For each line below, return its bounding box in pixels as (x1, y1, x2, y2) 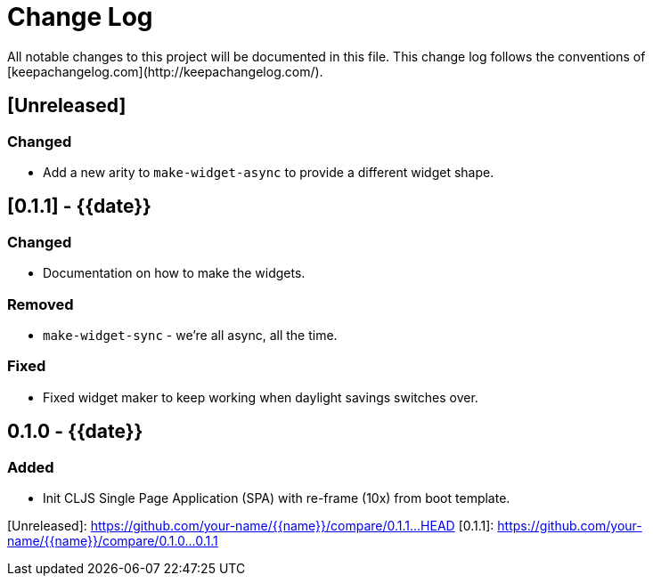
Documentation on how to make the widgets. (43, 265, 306, 281)
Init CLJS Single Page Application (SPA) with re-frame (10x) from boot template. (43, 490, 510, 506)
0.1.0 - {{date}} (7, 420, 143, 443)
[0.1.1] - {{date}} (7, 195, 151, 218)
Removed (7, 295, 74, 313)
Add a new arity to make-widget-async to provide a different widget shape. (43, 164, 494, 180)
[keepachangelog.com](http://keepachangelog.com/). (7, 63, 323, 79)
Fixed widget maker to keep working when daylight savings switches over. (43, 389, 478, 405)
